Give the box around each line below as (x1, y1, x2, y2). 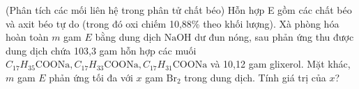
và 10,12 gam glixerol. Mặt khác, (210, 57, 351, 71)
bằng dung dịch (95, 30, 161, 44)
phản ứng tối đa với (49, 70, 133, 84)
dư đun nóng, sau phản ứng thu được (194, 30, 354, 44)
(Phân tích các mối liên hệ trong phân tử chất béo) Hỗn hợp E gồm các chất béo (6, 3, 352, 17)
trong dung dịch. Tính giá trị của (184, 70, 326, 84)
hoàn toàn (6, 30, 49, 44)
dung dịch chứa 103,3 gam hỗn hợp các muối (6, 43, 197, 57)
